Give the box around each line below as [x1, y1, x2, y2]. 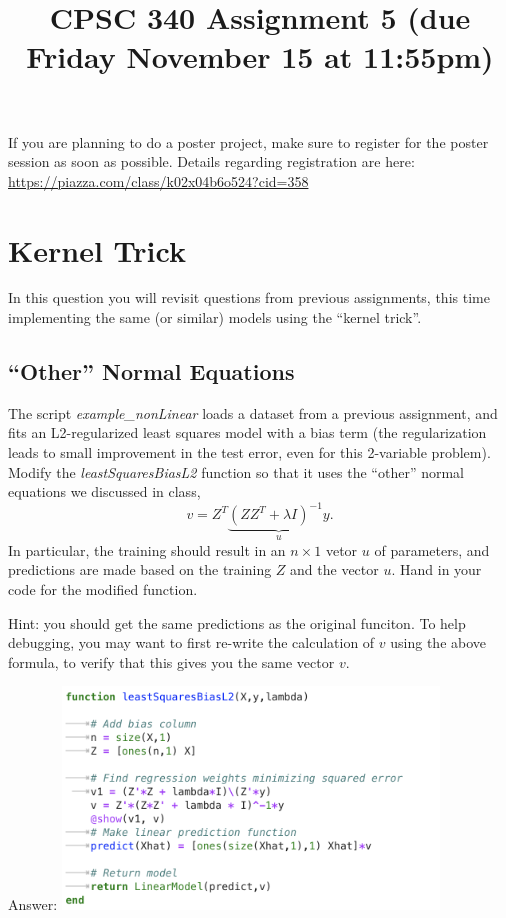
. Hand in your [391, 559, 482, 580]
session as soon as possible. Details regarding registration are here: [8, 151, 415, 172]
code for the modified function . [8, 578, 198, 599]
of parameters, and [374, 539, 490, 560]
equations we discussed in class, [8, 481, 201, 502]
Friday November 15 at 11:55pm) [26, 36, 494, 77]
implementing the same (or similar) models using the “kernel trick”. [8, 307, 422, 328]
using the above [390, 632, 487, 653]
